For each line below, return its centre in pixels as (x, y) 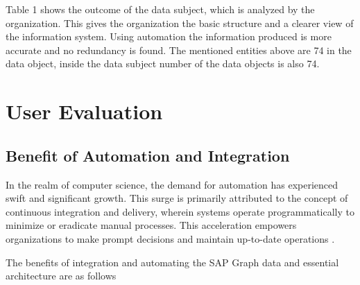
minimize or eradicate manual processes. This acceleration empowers (151, 225)
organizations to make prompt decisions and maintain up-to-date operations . (170, 238)
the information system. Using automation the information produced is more (169, 36)
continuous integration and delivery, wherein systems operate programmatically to (180, 211)
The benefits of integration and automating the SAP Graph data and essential (172, 262)
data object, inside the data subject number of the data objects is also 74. (163, 63)
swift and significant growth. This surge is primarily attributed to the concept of (177, 198)
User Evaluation (84, 111)
